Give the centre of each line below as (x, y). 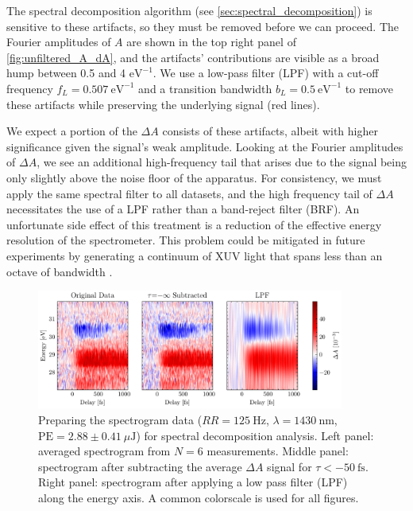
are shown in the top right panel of (211, 42)
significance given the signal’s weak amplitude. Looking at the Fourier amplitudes (205, 146)
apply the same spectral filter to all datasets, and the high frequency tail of (189, 193)
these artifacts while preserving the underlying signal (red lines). (163, 104)
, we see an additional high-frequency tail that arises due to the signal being (222, 162)
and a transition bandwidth (205, 88)
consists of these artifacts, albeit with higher (270, 131)
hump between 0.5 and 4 (66, 73)
